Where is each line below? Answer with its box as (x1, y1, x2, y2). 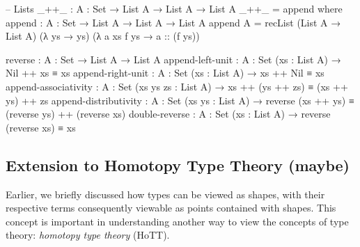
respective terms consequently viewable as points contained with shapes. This (6, 200, 336, 215)
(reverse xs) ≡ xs (6, 120, 76, 134)
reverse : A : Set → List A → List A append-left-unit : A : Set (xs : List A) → (6, 51, 341, 66)
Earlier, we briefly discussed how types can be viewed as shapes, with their (6, 186, 325, 201)
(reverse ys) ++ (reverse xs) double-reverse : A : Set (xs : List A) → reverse (6, 106, 331, 121)
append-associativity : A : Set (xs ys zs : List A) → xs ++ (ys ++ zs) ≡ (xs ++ (6, 79, 348, 93)
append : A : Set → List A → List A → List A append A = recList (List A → (6, 15, 341, 29)
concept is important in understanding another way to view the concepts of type (6, 214, 349, 228)
